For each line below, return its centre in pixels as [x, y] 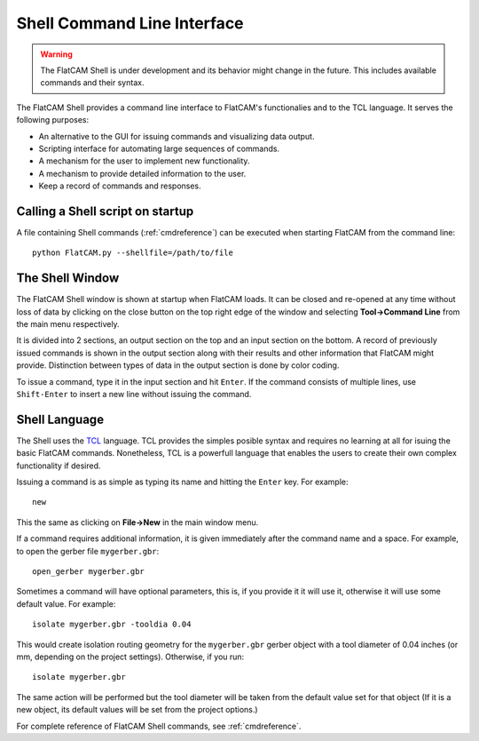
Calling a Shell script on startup [105, 211]
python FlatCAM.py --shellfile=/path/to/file [133, 253]
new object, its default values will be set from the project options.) [137, 710]
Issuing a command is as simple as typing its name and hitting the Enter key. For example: [182, 482]
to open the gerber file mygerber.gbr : [88, 551]
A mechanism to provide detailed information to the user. [142, 173]
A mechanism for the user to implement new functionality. [144, 161]
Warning [56, 54]
